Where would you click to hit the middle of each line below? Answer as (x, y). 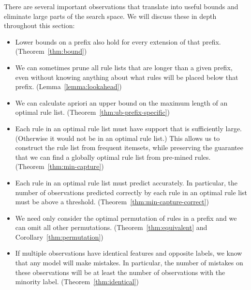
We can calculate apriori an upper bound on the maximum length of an (121, 102)
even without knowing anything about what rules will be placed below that (127, 77)
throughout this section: (39, 25)
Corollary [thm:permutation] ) (59, 237)
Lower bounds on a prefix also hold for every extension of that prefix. (118, 41)
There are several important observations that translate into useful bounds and (121, 6)
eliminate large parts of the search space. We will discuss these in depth (110, 16)
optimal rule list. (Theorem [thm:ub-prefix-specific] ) (92, 112)
